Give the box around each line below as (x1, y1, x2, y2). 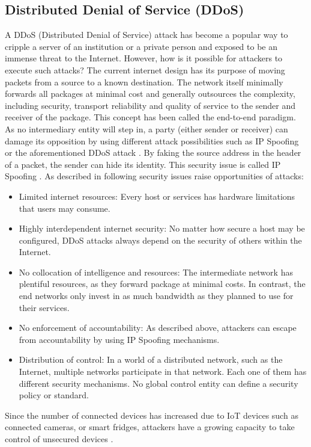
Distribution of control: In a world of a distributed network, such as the (19, 353, 283, 366)
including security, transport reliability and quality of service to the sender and (5, 99, 295, 111)
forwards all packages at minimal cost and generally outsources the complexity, (5, 87, 295, 100)
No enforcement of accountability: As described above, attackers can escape (19, 321, 297, 334)
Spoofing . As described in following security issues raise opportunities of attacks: (5, 170, 304, 182)
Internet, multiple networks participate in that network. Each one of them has (19, 365, 307, 378)
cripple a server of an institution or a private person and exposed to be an (5, 40, 278, 52)
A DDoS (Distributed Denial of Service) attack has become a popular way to (5, 28, 288, 41)
